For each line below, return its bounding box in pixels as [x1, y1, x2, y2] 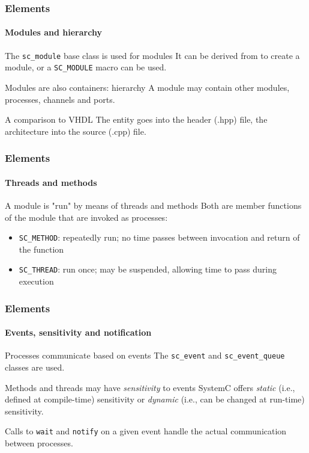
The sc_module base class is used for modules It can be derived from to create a [5, 49, 300, 61]
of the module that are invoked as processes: [5, 211, 168, 223]
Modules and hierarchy [5, 26, 102, 39]
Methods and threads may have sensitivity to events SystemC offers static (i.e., [5, 381, 295, 393]
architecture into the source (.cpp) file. [5, 125, 146, 137]
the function [19, 242, 64, 255]
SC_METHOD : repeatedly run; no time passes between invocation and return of [19, 231, 300, 244]
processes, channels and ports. [5, 93, 115, 105]
